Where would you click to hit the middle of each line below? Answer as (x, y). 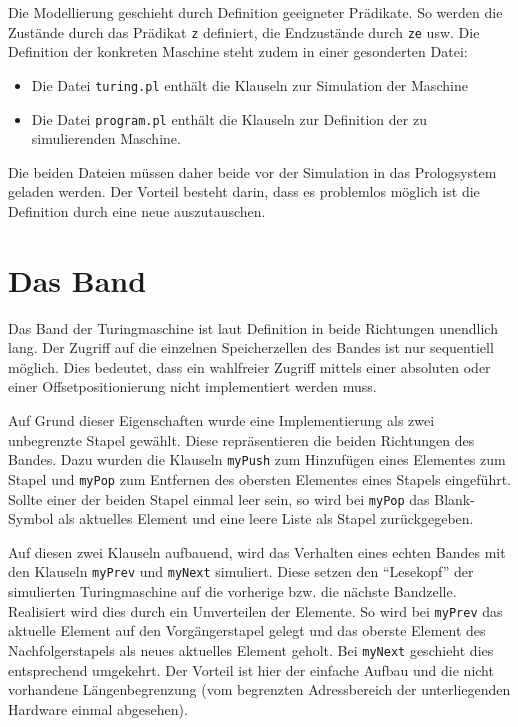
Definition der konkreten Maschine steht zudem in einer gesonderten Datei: (238, 51)
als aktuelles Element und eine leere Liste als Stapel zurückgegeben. (266, 518)
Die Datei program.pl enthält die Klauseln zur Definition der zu (229, 118)
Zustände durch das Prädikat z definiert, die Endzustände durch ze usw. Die (244, 31)
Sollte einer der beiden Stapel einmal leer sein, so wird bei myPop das (219, 498)
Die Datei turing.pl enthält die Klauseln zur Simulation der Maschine (249, 84)
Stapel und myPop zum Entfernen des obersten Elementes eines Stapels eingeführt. (259, 478)
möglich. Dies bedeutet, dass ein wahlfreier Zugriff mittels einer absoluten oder (249, 366)
